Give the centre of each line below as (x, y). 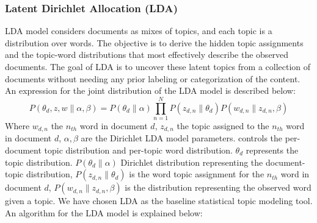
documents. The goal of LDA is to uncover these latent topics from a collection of (158, 66)
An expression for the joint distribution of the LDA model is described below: (150, 90)
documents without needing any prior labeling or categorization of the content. (153, 78)
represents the (272, 150)
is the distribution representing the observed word (218, 187)
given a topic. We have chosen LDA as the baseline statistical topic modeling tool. (159, 201)
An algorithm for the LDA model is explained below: (104, 212)
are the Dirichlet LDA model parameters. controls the (182, 138)
